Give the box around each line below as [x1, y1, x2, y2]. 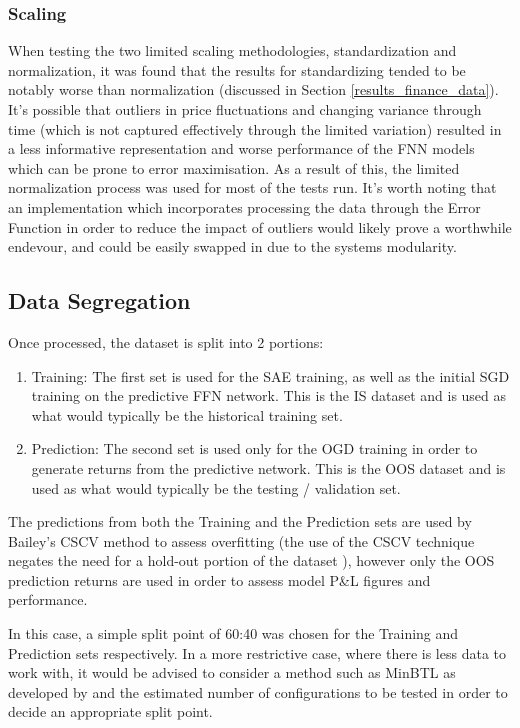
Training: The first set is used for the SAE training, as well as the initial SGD [31, 365, 510, 386]
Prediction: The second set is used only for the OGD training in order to [31, 438, 478, 459]
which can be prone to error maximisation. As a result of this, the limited [8, 157, 460, 178]
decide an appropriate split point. [8, 701, 213, 722]
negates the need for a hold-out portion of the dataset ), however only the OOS [8, 550, 495, 571]
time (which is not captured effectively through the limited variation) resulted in [8, 118, 502, 139]
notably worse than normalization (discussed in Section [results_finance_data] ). [8, 79, 499, 100]
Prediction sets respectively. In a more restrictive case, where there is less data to [8, 642, 506, 663]
